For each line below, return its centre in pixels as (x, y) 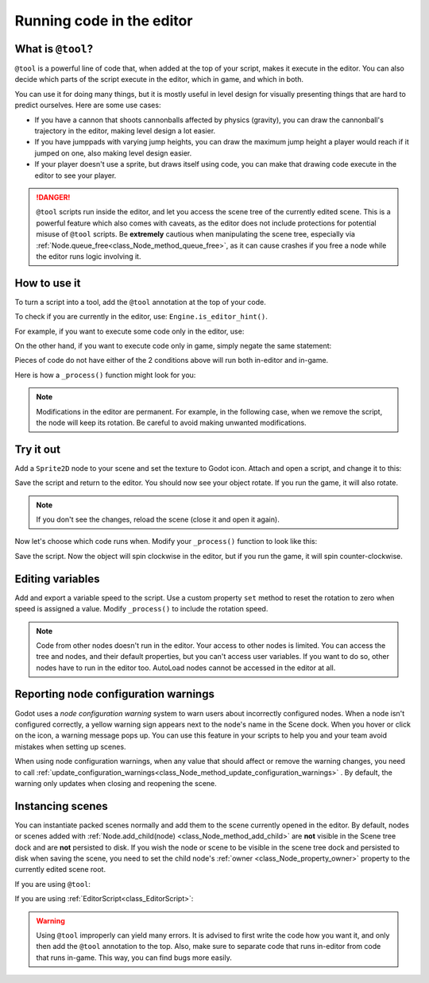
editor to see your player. (75, 175)
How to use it (48, 283)
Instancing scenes (62, 806)
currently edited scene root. (60, 869)
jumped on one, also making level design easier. (113, 153)
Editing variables (57, 578)
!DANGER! (53, 197)
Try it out (38, 449)
